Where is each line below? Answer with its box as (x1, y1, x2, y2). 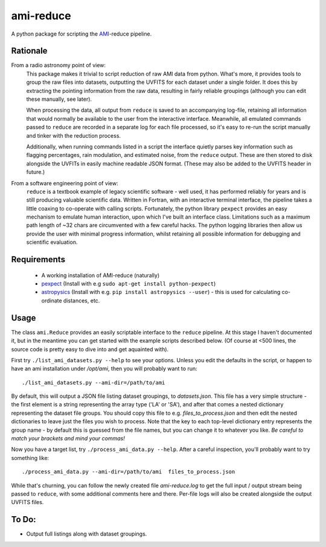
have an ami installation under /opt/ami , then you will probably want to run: (11, 365, 197, 373)
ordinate (41, 296, 63, 304)
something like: (11, 454, 50, 461)
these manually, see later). (26, 95, 92, 103)
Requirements (11, 254, 66, 265)
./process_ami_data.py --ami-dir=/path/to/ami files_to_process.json (22, 469, 235, 475)
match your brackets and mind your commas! (11, 435, 125, 442)
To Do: (11, 514, 36, 525)
